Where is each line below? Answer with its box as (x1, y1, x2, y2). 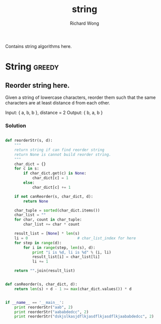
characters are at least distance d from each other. (5, 99, 111, 105)
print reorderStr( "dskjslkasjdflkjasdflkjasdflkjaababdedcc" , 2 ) (14, 314, 154, 319)
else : (23, 180, 35, 185)
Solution (5, 122, 27, 129)
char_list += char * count (23, 222, 80, 227)
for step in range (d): (14, 240, 62, 245)
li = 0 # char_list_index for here (14, 236, 136, 241)
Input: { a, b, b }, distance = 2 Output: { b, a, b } (5, 110, 103, 116)
